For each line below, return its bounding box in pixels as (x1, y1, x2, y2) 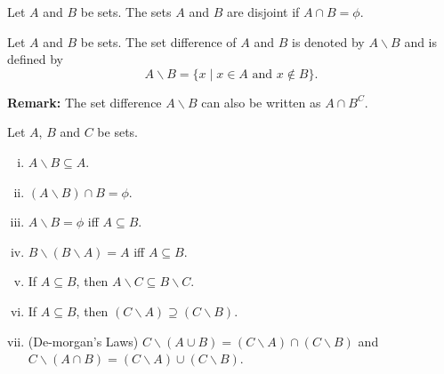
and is (404, 32, 438, 51)
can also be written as (201, 92, 321, 111)
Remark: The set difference (7, 92, 162, 111)
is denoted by (291, 32, 365, 51)
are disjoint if (226, 3, 300, 20)
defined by (7, 50, 64, 68)
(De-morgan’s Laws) (28, 331, 139, 350)
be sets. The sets (80, 3, 172, 20)
